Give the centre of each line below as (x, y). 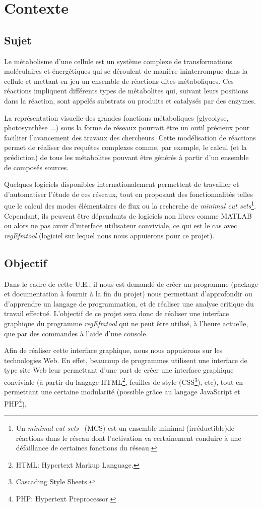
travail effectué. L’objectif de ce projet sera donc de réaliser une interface (117, 313)
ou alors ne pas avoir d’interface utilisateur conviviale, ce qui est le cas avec (121, 225)
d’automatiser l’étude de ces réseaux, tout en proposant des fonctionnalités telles (128, 194)
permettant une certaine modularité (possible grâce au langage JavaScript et (122, 392)
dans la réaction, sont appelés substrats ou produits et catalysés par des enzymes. (130, 100)
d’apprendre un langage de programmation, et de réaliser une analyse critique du (129, 303)
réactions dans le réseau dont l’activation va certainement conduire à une (128, 438)
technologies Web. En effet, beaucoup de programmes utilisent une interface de (126, 360)
